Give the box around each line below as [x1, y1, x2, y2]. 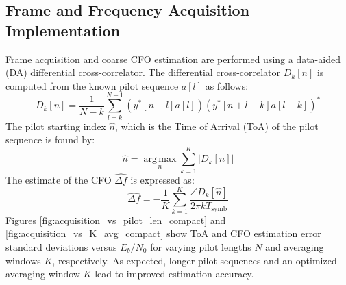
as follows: [205, 78, 249, 92]
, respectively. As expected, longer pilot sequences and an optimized [52, 253, 337, 267]
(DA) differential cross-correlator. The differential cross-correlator [5, 65, 281, 79]
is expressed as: [130, 173, 195, 187]
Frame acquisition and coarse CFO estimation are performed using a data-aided [5, 51, 341, 66]
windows [5, 253, 41, 267]
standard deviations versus [5, 239, 117, 253]
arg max [143, 154, 177, 164]
